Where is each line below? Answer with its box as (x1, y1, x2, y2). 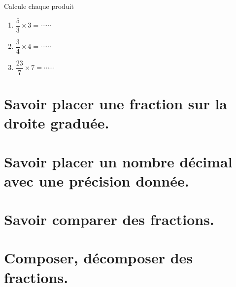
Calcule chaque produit (4, 1, 74, 11)
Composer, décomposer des (4, 248, 193, 268)
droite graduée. (4, 113, 109, 133)
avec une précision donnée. (4, 170, 189, 191)
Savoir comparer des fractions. (4, 209, 214, 229)
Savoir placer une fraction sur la (4, 93, 227, 113)
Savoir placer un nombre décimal (4, 151, 233, 171)
